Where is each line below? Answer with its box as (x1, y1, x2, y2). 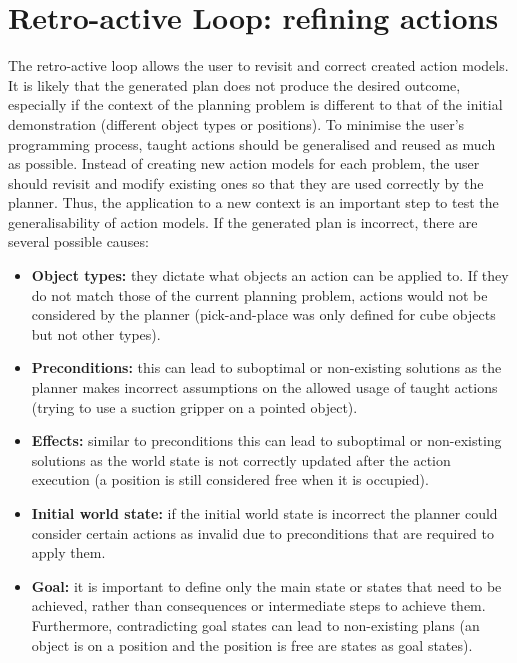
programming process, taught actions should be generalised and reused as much (8, 133, 496, 154)
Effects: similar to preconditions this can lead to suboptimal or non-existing (31, 430, 502, 451)
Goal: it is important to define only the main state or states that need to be (31, 575, 502, 596)
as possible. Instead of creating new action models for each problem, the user (8, 153, 480, 174)
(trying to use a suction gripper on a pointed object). (31, 396, 358, 417)
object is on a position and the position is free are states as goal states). (31, 634, 473, 655)
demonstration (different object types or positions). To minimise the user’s (8, 113, 465, 134)
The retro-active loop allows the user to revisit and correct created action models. (8, 55, 509, 76)
